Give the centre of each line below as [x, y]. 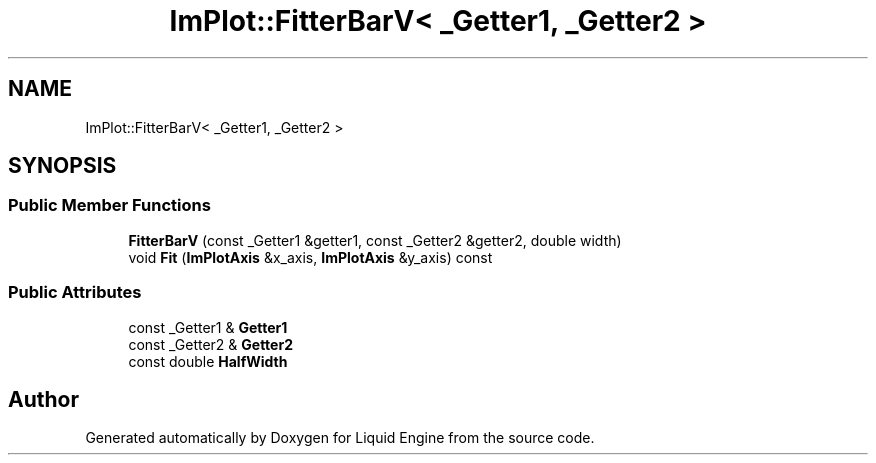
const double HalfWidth [208, 361]
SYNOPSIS [62, 166]
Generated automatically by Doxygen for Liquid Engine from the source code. [340, 438]
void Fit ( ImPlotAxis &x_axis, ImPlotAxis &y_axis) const [310, 257]
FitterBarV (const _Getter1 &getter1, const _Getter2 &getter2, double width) [375, 240]
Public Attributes [75, 292]
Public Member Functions [109, 205]
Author [43, 399]
